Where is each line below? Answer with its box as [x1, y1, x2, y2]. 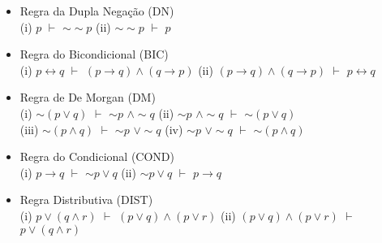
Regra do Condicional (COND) [19, 148, 175, 165]
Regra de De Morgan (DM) [19, 89, 156, 106]
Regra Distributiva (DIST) [19, 191, 153, 208]
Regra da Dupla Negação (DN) [19, 2, 174, 19]
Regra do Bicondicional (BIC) [19, 46, 169, 63]
